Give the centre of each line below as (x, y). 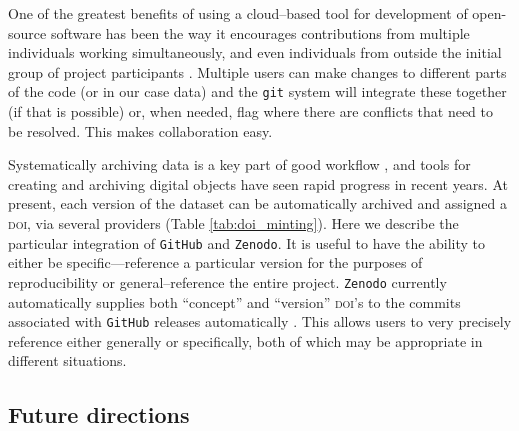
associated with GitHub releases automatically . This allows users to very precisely (260, 321)
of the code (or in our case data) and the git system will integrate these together (257, 91)
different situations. (67, 360)
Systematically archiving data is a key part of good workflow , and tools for (239, 164)
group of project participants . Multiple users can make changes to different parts (257, 71)
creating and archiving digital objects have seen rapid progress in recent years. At (258, 183)
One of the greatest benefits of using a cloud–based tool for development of (238, 13)
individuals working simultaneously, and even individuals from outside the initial (255, 52)
